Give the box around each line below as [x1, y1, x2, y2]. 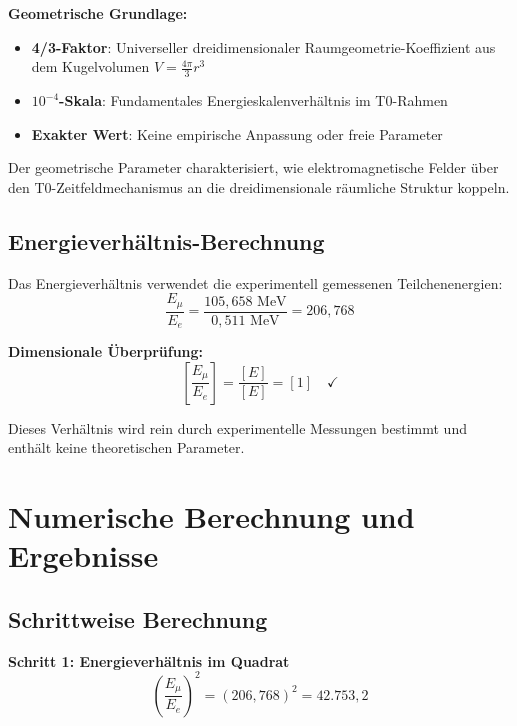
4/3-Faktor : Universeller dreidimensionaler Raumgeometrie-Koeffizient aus [31, 36, 496, 57]
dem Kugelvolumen [31, 56, 150, 77]
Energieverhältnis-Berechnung [8, 225, 325, 256]
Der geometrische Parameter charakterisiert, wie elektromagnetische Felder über [8, 157, 499, 178]
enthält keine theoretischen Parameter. [8, 437, 245, 458]
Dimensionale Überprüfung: [8, 341, 204, 362]
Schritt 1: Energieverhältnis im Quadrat [8, 650, 290, 671]
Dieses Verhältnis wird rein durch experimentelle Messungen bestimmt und [8, 417, 467, 438]
